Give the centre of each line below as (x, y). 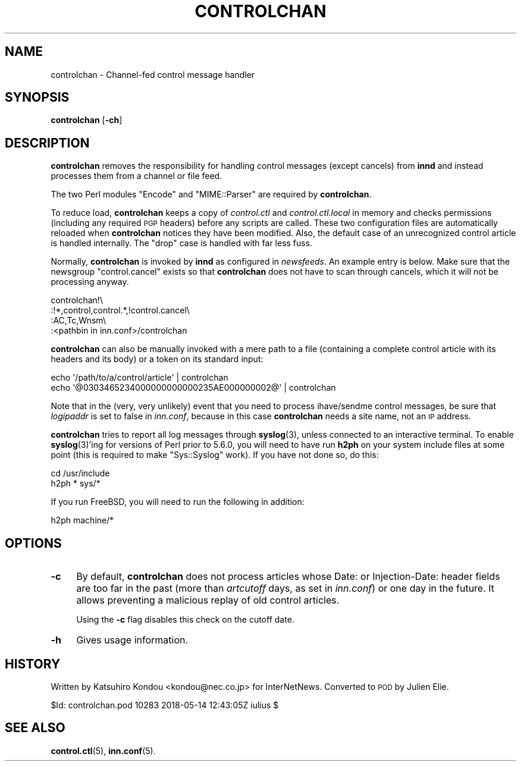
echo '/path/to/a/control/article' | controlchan (139, 378)
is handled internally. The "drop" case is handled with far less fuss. (182, 243)
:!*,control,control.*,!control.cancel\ (120, 310)
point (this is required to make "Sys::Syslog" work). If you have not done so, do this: (215, 455)
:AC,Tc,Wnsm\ (78, 321)
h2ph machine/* (82, 520)
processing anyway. (90, 282)
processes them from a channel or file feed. (136, 176)
